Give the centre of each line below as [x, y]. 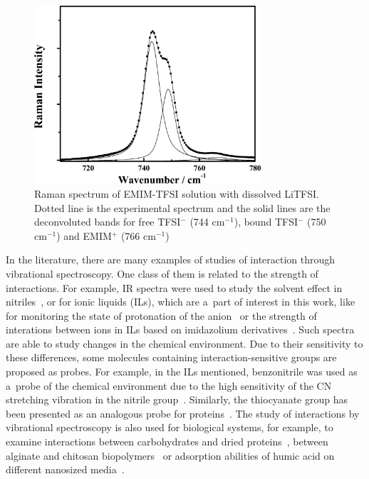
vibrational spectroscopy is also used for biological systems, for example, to [170, 427]
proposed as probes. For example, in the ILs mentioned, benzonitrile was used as [182, 372]
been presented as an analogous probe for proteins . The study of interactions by [183, 413]
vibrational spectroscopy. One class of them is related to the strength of [162, 273]
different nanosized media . [65, 469]
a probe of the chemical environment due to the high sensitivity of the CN [169, 385]
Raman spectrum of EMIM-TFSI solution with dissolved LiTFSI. [177, 193]
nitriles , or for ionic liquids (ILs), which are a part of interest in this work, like [181, 302]
